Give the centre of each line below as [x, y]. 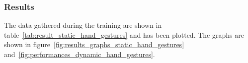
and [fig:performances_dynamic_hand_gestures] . [80, 54]
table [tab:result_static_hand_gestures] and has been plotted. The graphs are [124, 34]
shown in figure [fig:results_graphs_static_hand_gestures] [94, 44]
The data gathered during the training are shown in [83, 25]
